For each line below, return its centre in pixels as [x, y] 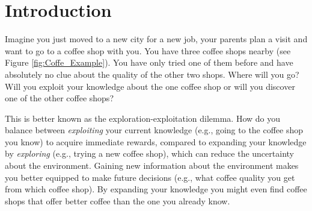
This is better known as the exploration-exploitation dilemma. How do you [143, 118]
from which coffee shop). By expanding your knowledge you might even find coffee [156, 189]
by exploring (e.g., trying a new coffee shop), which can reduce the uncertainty [149, 153]
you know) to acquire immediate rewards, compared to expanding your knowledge [156, 141]
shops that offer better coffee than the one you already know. [118, 200]
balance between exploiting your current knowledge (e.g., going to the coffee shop [154, 130]
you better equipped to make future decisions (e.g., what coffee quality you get [150, 177]
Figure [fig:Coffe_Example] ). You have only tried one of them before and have [149, 62]
